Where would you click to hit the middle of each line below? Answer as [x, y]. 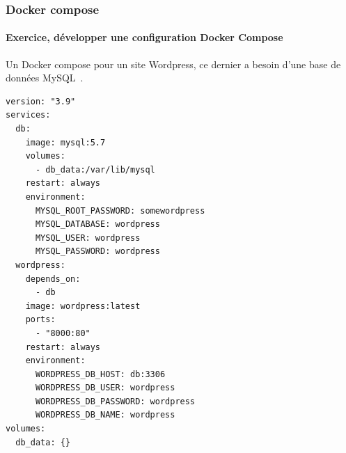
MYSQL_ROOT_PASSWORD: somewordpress [120, 210]
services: [28, 115]
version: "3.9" [41, 101]
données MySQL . [45, 78]
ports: [40, 320]
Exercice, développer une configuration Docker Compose [144, 37]
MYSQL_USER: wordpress [88, 238]
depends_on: [53, 279]
